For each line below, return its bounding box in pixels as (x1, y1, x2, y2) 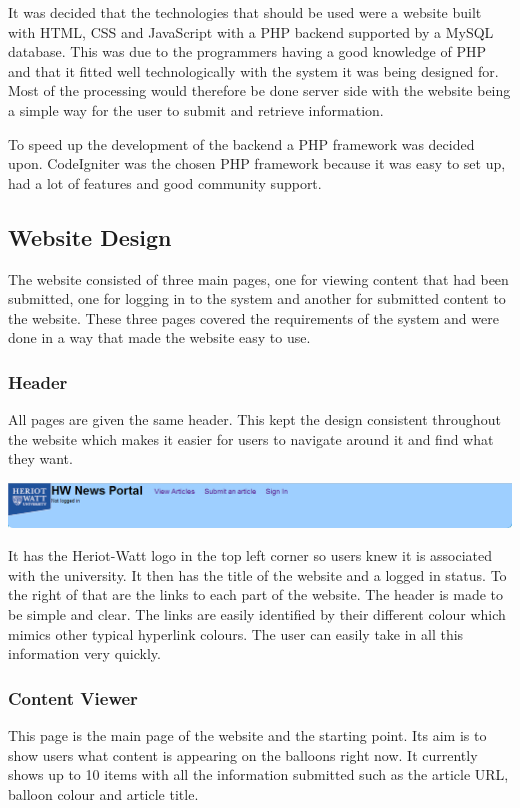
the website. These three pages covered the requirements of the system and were (8, 307, 499, 328)
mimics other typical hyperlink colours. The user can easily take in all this (8, 623, 464, 644)
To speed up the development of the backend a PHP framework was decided (8, 133, 475, 154)
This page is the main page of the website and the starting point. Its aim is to (8, 725, 487, 746)
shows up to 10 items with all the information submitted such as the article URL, (8, 764, 509, 785)
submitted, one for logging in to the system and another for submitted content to (8, 288, 506, 309)
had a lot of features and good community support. (8, 172, 322, 193)
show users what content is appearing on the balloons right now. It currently (8, 744, 478, 765)
